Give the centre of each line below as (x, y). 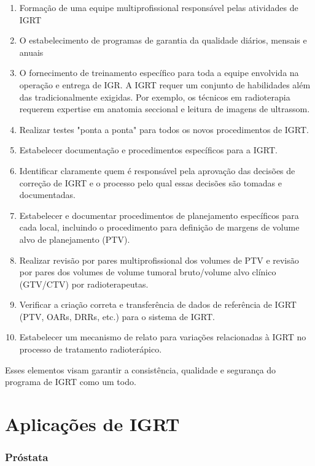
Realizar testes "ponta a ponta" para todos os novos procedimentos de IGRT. (164, 129)
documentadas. (47, 195)
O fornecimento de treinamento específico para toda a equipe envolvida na (159, 73)
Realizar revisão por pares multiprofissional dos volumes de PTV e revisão (159, 260)
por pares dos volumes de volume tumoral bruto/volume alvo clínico (148, 272)
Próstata (27, 457)
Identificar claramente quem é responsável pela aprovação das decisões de (157, 170)
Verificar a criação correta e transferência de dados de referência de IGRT (158, 304)
